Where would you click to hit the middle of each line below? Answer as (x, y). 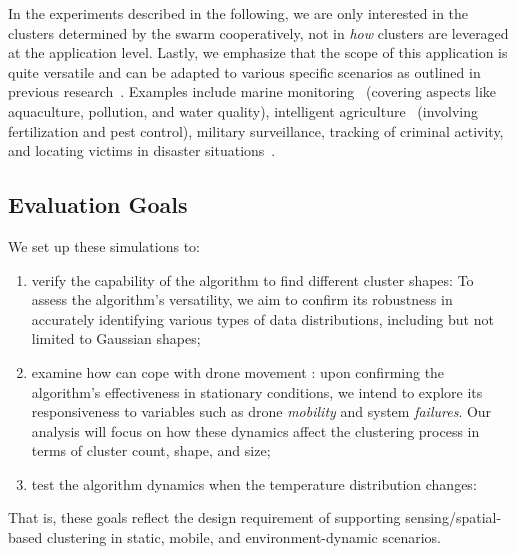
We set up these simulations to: (104, 245)
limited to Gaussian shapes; (116, 338)
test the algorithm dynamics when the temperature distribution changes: (254, 483)
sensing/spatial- (453, 517)
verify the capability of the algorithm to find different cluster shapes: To (252, 279)
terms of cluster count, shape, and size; (151, 450)
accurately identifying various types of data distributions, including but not (262, 318)
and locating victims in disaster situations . (142, 150)
